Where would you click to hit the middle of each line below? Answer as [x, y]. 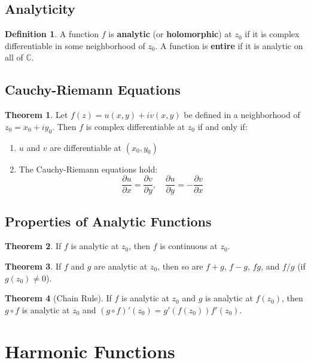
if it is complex [272, 34]
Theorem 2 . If [33, 246]
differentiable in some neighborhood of [75, 45]
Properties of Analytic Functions [108, 221]
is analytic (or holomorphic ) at [170, 34]
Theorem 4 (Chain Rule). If [58, 298]
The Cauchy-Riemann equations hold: [88, 169]
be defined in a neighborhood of [242, 115]
